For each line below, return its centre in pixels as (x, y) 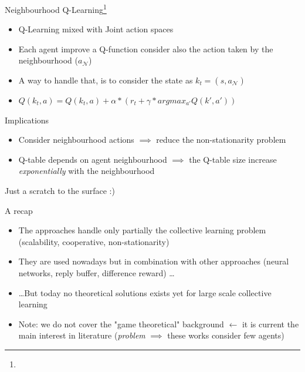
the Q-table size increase (233, 159)
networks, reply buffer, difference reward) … (96, 272)
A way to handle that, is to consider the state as (106, 80)
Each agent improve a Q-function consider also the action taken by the (146, 48)
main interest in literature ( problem (82, 335)
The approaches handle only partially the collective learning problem (142, 230)
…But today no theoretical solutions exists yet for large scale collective (145, 292)
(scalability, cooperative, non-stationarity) (94, 241)
